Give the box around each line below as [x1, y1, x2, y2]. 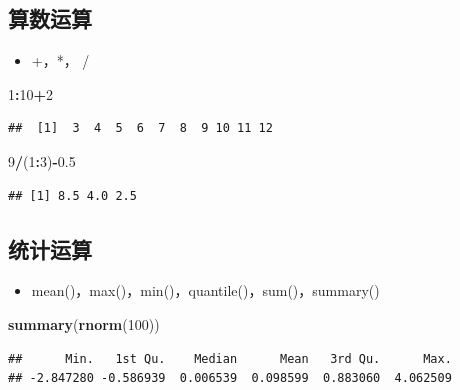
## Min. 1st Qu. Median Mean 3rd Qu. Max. [8, 351, 452, 366]
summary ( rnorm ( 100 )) [8, 313, 160, 334]
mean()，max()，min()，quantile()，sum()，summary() [31, 280, 380, 301]
